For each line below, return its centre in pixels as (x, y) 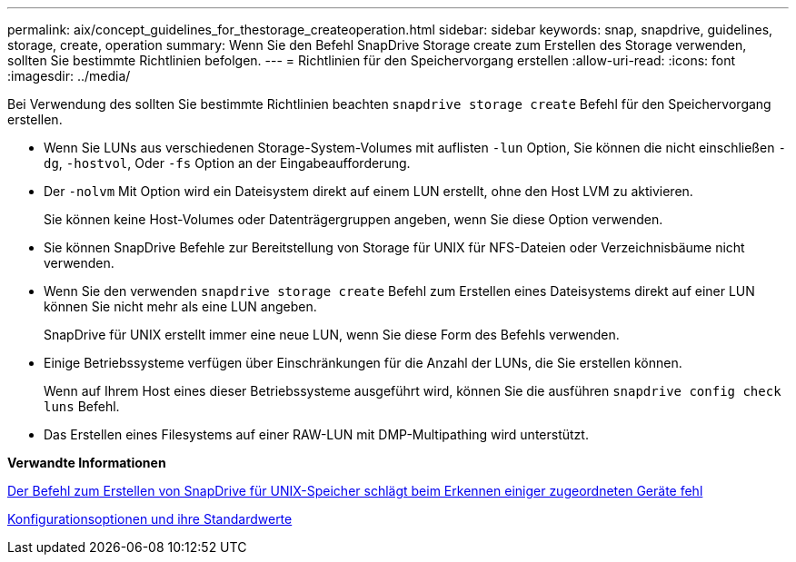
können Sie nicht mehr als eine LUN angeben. (180, 306)
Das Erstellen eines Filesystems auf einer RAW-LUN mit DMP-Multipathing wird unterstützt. (316, 434)
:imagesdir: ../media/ (69, 76)
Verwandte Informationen (87, 463)
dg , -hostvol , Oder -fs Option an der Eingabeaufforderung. (227, 163)
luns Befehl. (82, 406)
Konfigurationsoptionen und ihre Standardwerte (150, 519)
